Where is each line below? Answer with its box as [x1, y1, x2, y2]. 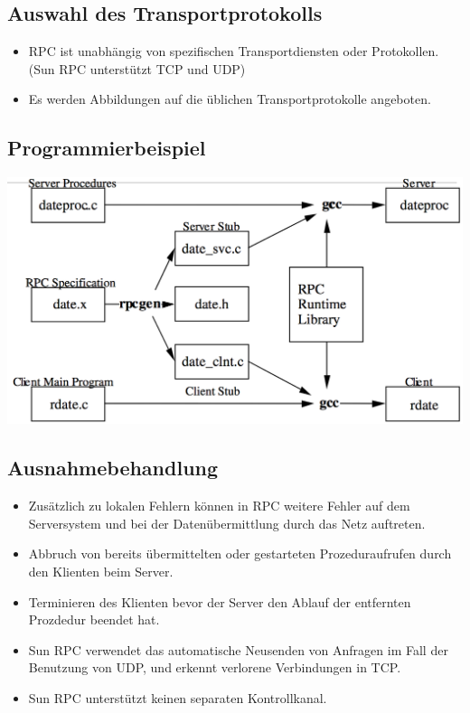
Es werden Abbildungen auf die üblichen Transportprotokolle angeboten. [28, 89, 431, 108]
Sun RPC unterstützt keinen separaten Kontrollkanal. [28, 688, 327, 707]
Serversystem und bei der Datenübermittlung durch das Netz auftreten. [28, 513, 426, 532]
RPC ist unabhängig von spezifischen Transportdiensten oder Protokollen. [28, 42, 439, 61]
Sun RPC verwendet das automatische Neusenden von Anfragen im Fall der [28, 640, 448, 659]
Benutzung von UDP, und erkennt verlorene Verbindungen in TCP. [28, 658, 401, 677]
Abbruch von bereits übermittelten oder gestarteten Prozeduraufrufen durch [28, 544, 452, 563]
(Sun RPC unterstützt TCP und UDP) [28, 59, 246, 78]
